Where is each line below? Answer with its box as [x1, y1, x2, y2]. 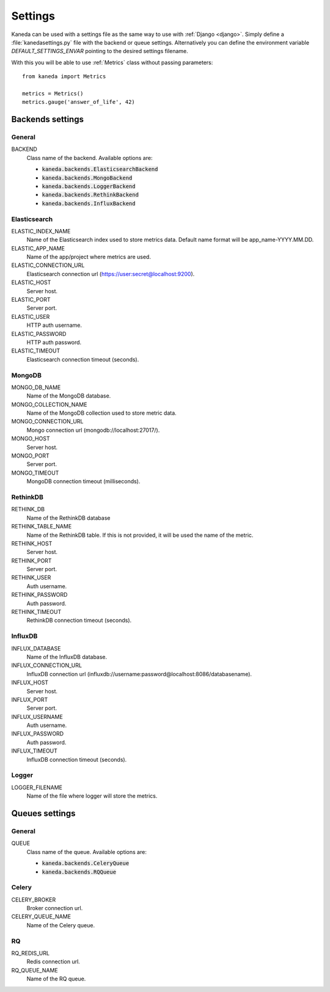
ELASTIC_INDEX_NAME [11, 227, 71, 235]
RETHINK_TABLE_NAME [11, 523, 72, 530]
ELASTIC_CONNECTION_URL [11, 261, 85, 269]
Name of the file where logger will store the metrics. [26, 792, 158, 800]
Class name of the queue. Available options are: [26, 848, 147, 855]
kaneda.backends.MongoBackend [42, 174, 133, 181]
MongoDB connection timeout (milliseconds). [26, 478, 141, 485]
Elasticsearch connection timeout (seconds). [26, 356, 139, 363]
